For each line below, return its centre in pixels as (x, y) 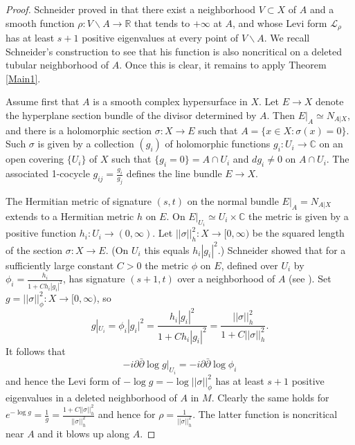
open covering (35, 159)
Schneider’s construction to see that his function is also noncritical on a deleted (174, 51)
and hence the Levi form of (63, 380)
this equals (167, 249)
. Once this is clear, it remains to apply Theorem (223, 65)
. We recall (287, 38)
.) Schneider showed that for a (282, 249)
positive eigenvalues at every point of (160, 38)
